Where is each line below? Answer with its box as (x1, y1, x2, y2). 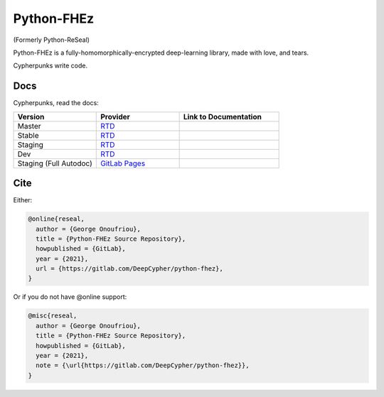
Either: (13, 196, 33, 205)
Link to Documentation (183, 112, 262, 121)
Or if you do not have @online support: (13, 293, 127, 301)
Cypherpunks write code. (13, 61, 88, 70)
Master (17, 121, 42, 131)
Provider (100, 112, 131, 121)
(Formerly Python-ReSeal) (13, 36, 90, 44)
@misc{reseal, (28, 312, 78, 320)
